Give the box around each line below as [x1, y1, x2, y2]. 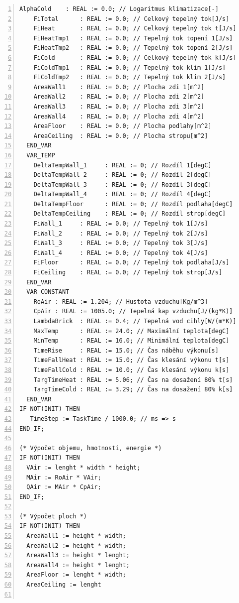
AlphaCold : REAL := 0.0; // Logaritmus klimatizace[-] [19, 5, 219, 12]
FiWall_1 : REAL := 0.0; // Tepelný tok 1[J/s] [33, 220, 208, 228]
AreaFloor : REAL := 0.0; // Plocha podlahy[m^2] [33, 122, 212, 130]
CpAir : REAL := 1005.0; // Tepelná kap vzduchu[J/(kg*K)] [33, 308, 233, 315]
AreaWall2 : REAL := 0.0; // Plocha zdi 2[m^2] [33, 93, 205, 101]
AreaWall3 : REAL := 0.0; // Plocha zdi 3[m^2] [33, 103, 205, 110]
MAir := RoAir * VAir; [26, 474, 101, 481]
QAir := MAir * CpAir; [26, 483, 101, 491]
